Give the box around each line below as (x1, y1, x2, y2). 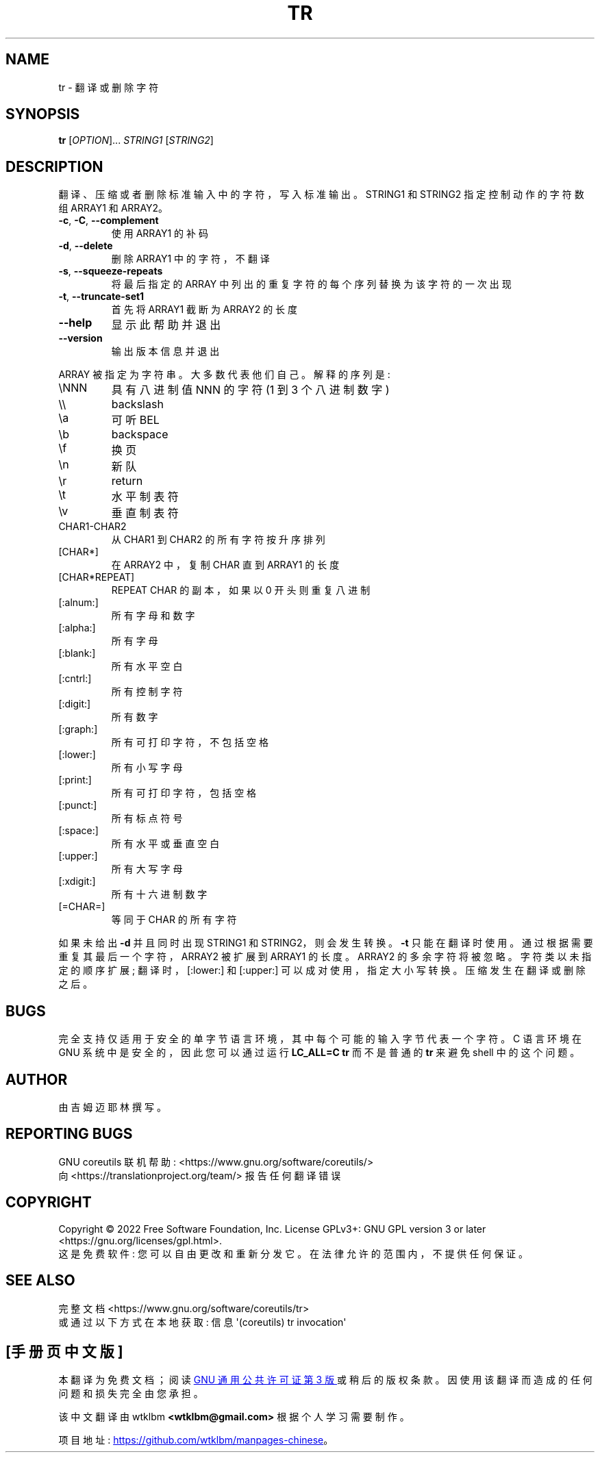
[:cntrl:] (58, 673, 92, 685)
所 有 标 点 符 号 (111, 812, 183, 825)
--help (58, 316, 92, 330)
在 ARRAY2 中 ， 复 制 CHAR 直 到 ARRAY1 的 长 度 (111, 559, 340, 571)
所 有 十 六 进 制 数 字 (111, 888, 208, 901)
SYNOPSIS (5, 105, 80, 123)
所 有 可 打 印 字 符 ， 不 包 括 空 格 (111, 736, 269, 749)
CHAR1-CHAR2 (58, 520, 127, 533)
